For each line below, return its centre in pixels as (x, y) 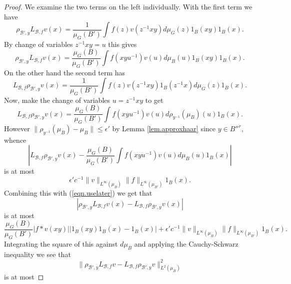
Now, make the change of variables (57, 100)
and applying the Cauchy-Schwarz (186, 243)
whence (15, 140)
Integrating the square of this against (61, 243)
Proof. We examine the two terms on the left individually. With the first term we (128, 6)
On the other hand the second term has (65, 72)
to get (154, 100)
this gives (122, 44)
